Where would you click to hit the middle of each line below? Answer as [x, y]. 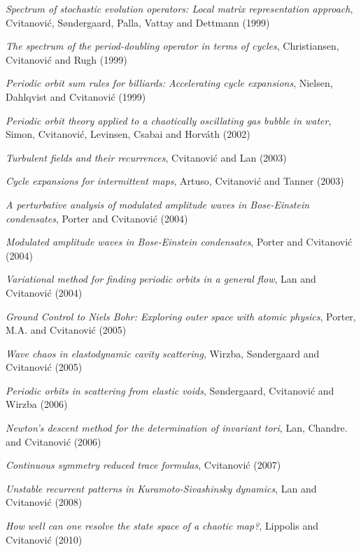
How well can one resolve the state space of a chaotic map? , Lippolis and [162, 526]
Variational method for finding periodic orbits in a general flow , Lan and [161, 279]
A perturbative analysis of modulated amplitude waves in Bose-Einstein [158, 204]
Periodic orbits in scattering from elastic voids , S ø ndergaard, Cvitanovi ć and [170, 390]
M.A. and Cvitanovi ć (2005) [66, 330]
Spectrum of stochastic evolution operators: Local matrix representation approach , [179, 8]
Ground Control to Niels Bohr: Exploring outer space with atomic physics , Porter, [181, 316]
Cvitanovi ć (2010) [44, 539]
